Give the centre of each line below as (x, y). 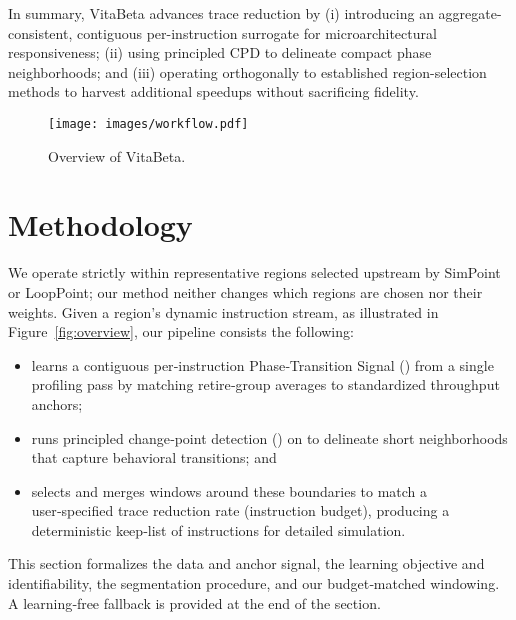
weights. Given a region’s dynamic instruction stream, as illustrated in (223, 311)
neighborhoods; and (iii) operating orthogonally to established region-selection (247, 71)
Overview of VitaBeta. (117, 155)
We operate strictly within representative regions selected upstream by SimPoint (254, 272)
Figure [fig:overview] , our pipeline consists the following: (181, 331)
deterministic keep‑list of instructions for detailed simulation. (218, 529)
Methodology (100, 224)
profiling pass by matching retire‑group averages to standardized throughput (265, 384)
